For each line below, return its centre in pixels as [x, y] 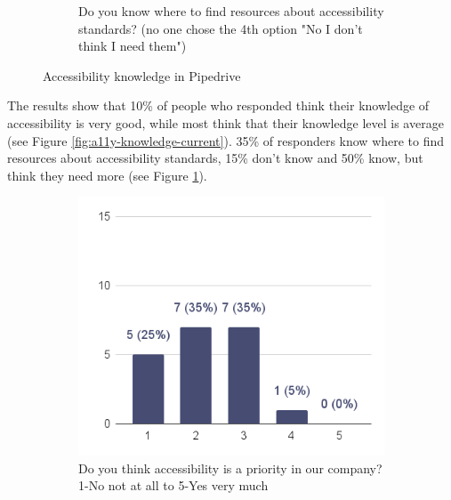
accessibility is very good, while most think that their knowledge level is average [225, 122]
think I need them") [133, 46]
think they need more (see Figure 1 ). [107, 175]
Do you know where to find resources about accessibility [231, 11]
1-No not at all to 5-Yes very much [173, 485]
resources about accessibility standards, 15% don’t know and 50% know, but [215, 158]
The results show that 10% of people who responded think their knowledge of [218, 105]
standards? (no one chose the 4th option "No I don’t [221, 28]
